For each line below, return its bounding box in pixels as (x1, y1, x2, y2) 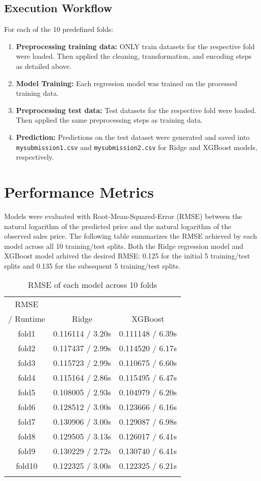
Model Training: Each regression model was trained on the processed (16, 78, 238, 88)
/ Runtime (8, 313, 46, 325)
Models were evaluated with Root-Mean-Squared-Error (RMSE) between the (4, 210, 242, 221)
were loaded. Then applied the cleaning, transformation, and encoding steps (16, 51, 252, 61)
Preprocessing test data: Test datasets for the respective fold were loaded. (16, 104, 257, 115)
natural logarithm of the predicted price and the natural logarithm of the (4, 220, 232, 231)
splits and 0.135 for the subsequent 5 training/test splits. (4, 260, 180, 271)
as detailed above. (16, 60, 71, 71)
